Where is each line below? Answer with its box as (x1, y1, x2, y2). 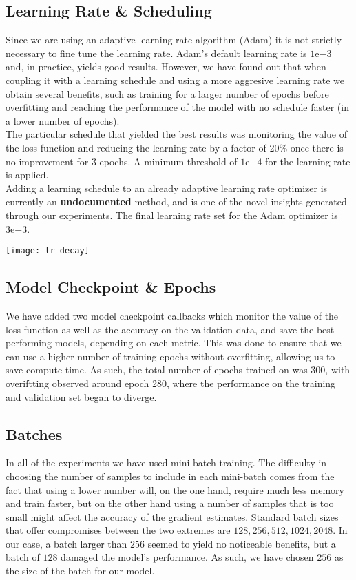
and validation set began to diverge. (6, 389, 157, 404)
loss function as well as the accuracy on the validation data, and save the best (6, 322, 335, 336)
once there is (290, 140, 344, 154)
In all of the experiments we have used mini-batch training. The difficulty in (6, 455, 327, 470)
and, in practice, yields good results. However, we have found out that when (6, 59, 326, 74)
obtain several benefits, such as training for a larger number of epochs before (6, 86, 329, 101)
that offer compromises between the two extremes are (6, 523, 231, 537)
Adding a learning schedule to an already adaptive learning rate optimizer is (6, 180, 328, 195)
